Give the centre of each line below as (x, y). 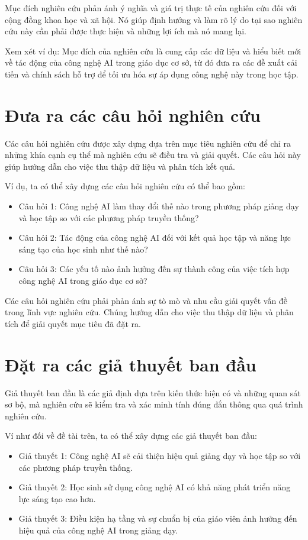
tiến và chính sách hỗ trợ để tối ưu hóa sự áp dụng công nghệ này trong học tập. (152, 74)
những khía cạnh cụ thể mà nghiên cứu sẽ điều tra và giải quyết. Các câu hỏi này (153, 155)
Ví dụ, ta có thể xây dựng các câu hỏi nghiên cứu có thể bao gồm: (125, 186)
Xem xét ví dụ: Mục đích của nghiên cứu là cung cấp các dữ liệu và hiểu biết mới (153, 51)
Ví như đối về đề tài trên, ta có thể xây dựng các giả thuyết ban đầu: (131, 436)
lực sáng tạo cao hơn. (57, 498)
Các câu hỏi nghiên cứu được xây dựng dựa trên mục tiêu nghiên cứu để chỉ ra (148, 143)
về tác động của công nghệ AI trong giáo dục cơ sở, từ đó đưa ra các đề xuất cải (151, 62)
